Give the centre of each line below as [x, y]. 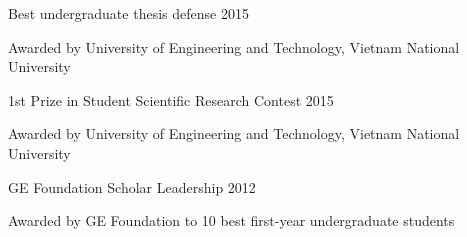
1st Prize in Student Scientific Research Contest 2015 [171, 99]
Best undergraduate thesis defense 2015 [128, 13]
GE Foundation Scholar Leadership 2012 [132, 186]
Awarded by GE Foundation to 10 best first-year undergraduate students [231, 220]
